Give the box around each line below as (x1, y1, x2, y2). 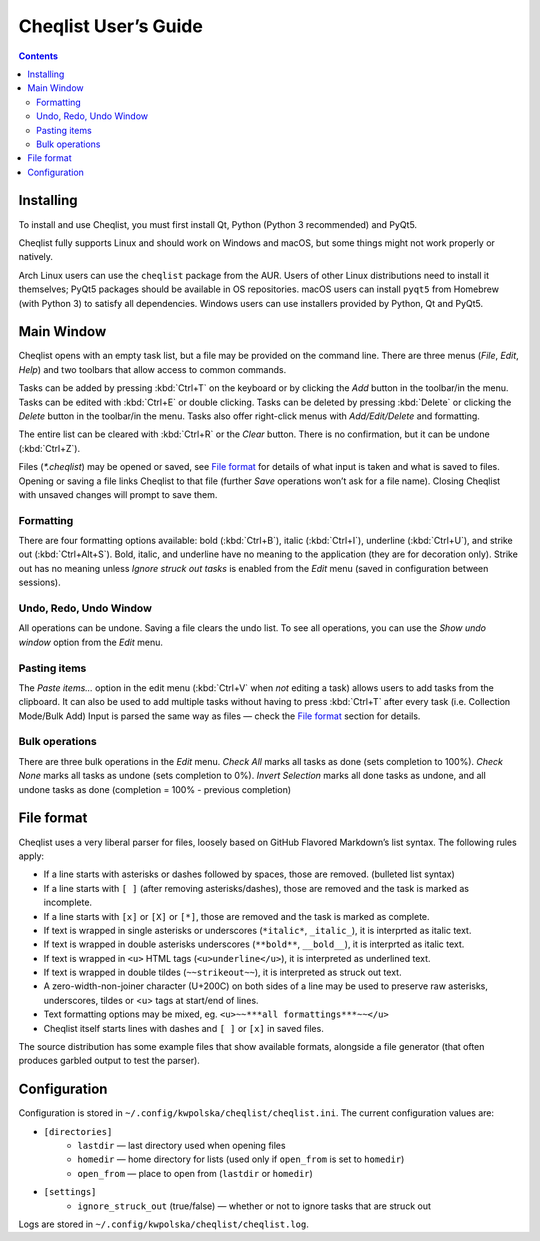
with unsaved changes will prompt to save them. (18, 488, 218, 500)
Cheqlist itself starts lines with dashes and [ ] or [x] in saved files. (43, 1022, 324, 1034)
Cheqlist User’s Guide (18, 15, 204, 37)
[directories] (43, 1126, 113, 1137)
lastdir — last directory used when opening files (77, 1140, 286, 1152)
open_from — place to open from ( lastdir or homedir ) (77, 1167, 314, 1179)
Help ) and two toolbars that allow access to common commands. (18, 363, 287, 375)
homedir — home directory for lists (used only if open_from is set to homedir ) (77, 1153, 405, 1165)
